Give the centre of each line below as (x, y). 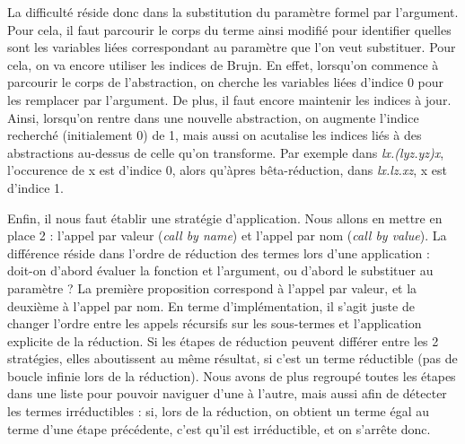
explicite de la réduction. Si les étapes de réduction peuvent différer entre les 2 (223, 340)
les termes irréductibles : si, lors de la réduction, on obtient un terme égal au (218, 411)
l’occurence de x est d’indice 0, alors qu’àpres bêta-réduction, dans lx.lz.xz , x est (227, 170)
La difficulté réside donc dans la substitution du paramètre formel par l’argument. (233, 12)
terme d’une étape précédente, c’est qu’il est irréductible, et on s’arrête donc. (219, 428)
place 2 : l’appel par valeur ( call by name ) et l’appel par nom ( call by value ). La (227, 235)
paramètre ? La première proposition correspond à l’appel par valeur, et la (212, 287)
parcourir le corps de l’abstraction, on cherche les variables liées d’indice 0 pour (226, 82)
